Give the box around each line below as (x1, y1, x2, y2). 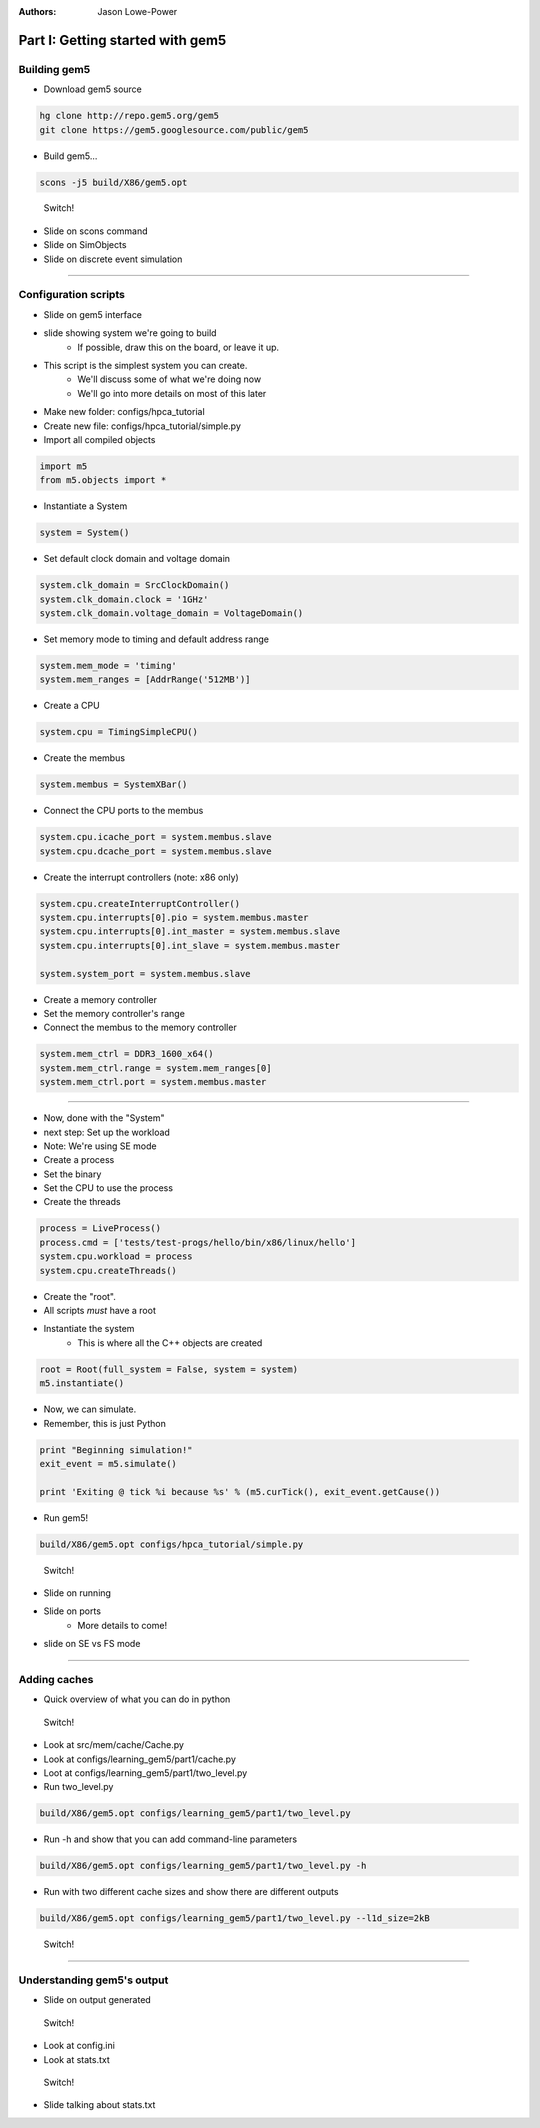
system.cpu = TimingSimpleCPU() (39, 726, 199, 738)
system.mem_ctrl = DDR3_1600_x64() (39, 1048, 214, 1060)
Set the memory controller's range (43, 1007, 185, 1019)
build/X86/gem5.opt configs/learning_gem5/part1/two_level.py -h (39, 1860, 367, 1872)
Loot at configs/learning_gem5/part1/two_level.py (43, 1766, 248, 1779)
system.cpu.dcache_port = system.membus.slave (39, 845, 272, 857)
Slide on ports (43, 1605, 102, 1617)
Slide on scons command (43, 225, 149, 237)
